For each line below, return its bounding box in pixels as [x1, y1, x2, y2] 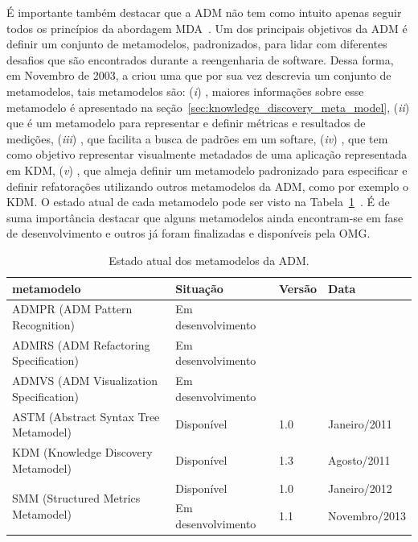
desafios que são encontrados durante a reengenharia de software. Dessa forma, [6, 51, 394, 68]
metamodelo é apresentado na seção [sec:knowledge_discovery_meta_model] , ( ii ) [6, 98, 410, 115]
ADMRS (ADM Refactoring [12, 336, 150, 353]
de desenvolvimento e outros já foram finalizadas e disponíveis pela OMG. [6, 225, 371, 242]
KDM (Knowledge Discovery [12, 444, 153, 461]
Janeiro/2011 [328, 416, 392, 432]
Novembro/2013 [328, 507, 406, 524]
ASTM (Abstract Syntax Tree [12, 408, 160, 424]
